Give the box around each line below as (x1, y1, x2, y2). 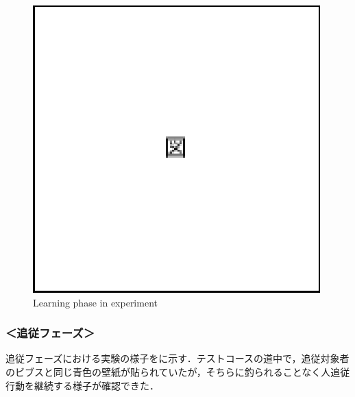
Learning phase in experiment (33, 295, 158, 309)
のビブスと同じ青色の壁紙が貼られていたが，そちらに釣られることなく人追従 (5, 365, 350, 378)
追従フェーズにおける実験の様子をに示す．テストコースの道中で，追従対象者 (5, 351, 350, 365)
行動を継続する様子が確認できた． (5, 378, 159, 392)
